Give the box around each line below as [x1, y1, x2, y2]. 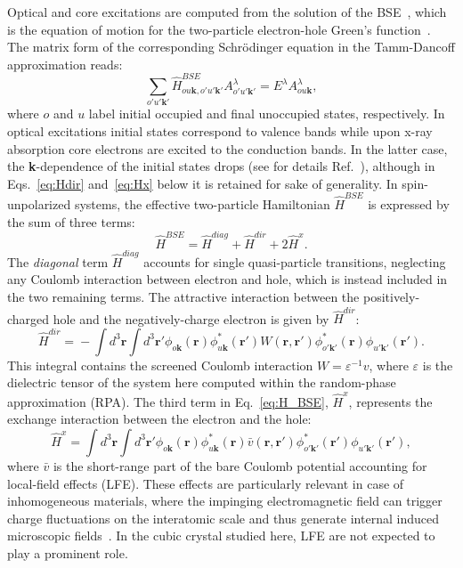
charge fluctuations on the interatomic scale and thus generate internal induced [7, 508, 439, 527]
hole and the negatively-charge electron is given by [53, 309, 329, 328]
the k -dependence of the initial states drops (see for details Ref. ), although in [7, 157, 435, 175]
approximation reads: [7, 54, 123, 73]
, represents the [348, 392, 433, 410]
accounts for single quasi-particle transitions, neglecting [143, 252, 446, 271]
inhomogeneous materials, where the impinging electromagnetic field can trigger [7, 491, 443, 510]
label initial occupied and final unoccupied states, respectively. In [88, 104, 445, 123]
